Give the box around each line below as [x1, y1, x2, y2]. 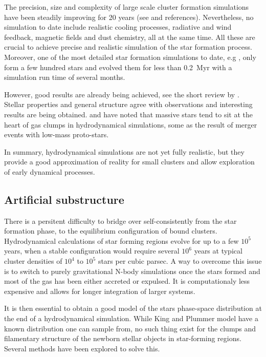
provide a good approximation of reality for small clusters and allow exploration [4, 156, 255, 167]
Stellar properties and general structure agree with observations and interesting [4, 99, 253, 110]
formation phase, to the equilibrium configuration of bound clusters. [4, 225, 217, 236]
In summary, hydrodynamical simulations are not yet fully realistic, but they [4, 146, 245, 157]
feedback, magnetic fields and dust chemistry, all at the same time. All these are [4, 31, 255, 42]
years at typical [194, 245, 242, 256]
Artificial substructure [4, 191, 124, 207]
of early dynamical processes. [4, 166, 95, 177]
